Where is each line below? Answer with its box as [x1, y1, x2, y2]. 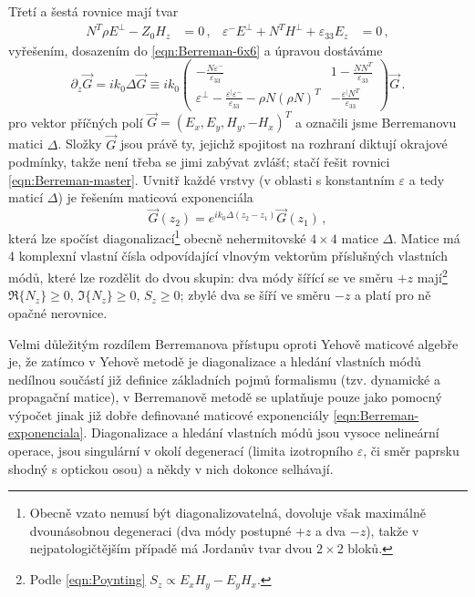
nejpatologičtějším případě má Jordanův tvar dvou [29, 539, 313, 558]
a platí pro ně [355, 285, 431, 304]
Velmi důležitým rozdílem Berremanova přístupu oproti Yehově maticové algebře [8, 334, 459, 353]
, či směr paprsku [363, 441, 460, 460]
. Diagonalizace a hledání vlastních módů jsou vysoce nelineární [83, 423, 439, 442]
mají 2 [417, 265, 448, 286]
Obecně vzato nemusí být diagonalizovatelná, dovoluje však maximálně [29, 503, 426, 522]
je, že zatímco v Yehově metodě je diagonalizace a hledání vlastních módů [8, 352, 421, 371]
